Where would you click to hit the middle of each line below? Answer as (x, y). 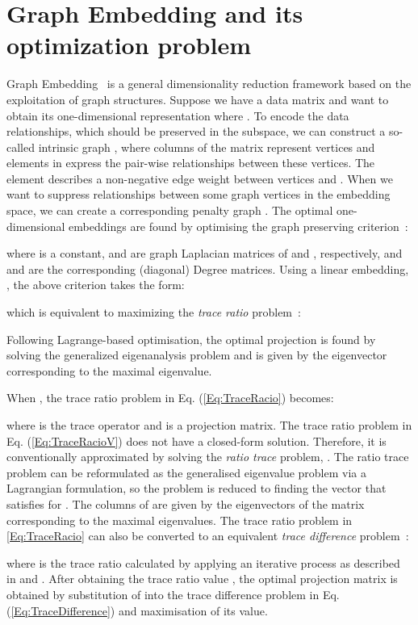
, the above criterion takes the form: (96, 285)
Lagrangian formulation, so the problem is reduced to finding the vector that (196, 488)
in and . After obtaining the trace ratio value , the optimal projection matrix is (202, 579)
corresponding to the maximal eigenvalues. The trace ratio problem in (180, 520)
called (21, 147)
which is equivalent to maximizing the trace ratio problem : (154, 312)
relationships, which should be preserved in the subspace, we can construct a (196, 131)
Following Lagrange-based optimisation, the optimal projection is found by (191, 339)
